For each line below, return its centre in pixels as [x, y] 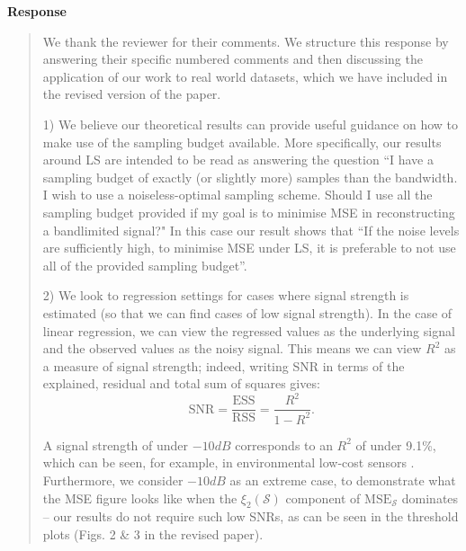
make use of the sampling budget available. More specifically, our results [242, 142]
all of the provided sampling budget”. [145, 265]
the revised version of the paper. [132, 94]
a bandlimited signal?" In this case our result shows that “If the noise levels [251, 230]
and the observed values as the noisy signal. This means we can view [232, 348]
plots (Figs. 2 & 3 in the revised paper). [153, 533]
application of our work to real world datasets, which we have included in [245, 76]
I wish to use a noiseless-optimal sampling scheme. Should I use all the [237, 195]
